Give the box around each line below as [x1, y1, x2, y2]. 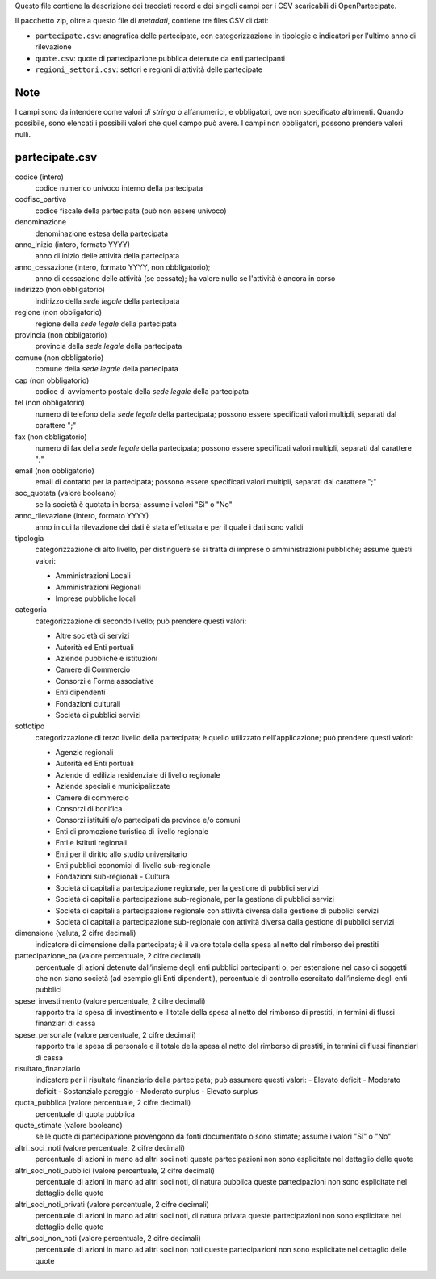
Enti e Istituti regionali [55, 838, 128, 848]
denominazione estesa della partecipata [35, 229, 169, 238]
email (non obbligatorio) [15, 465, 94, 476]
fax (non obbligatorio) [15, 432, 88, 442]
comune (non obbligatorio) [15, 352, 104, 363]
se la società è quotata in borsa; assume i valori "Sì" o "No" [35, 499, 233, 509]
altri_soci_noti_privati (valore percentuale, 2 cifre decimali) [15, 1199, 210, 1209]
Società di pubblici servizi [55, 710, 141, 719]
